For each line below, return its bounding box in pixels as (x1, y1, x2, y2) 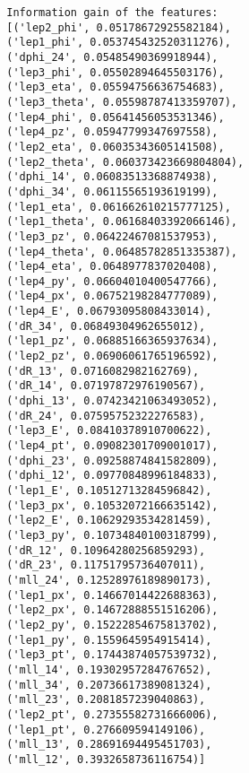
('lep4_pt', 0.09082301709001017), (6, 439, 219, 453)
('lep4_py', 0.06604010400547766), (6, 274, 219, 288)
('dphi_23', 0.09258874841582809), (6, 454, 219, 467)
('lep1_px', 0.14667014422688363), (6, 588, 219, 602)
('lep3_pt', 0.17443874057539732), (6, 648, 219, 662)
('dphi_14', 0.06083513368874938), (6, 170, 219, 184)
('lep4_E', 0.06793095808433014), (6, 305, 212, 318)
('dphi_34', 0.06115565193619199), (6, 185, 219, 198)
